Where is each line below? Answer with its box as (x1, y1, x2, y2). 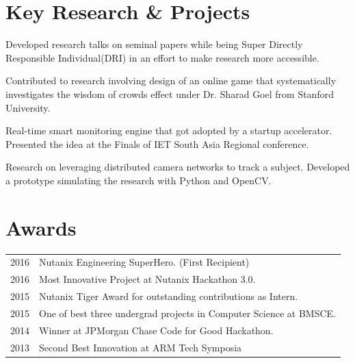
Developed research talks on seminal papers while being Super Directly (5, 37, 303, 51)
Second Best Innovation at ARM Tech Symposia (39, 340, 242, 354)
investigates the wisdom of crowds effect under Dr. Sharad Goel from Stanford (5, 86, 334, 101)
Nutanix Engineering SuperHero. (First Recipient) (39, 255, 250, 269)
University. (5, 100, 51, 114)
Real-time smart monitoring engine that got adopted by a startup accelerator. (5, 123, 332, 138)
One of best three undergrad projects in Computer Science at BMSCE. (39, 305, 336, 320)
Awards (5, 213, 77, 241)
